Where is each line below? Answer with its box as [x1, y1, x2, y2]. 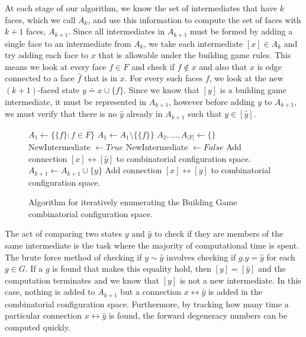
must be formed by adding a [189, 25, 293, 37]
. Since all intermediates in [68, 25, 165, 37]
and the [258, 262, 286, 275]
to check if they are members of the [154, 227, 284, 240]
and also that [199, 60, 247, 72]
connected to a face [5, 72, 75, 84]
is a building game [220, 84, 286, 96]
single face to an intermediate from [5, 37, 131, 49]
